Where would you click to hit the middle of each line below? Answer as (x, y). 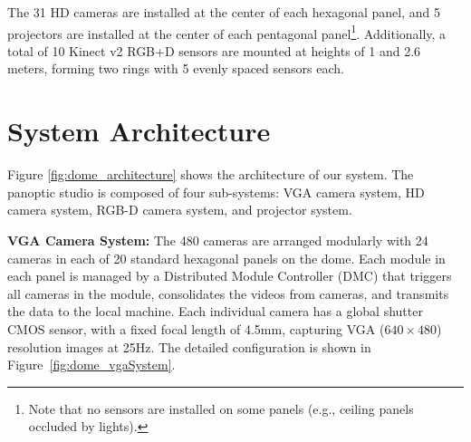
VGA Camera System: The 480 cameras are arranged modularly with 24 (218, 240)
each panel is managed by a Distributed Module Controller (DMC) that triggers (230, 276)
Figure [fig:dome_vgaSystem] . (91, 365)
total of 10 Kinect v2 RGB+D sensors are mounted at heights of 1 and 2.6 (214, 50)
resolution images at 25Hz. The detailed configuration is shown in (189, 346)
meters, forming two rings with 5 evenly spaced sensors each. (176, 68)
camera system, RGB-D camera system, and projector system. (180, 210)
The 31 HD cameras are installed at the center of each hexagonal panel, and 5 (224, 12)
